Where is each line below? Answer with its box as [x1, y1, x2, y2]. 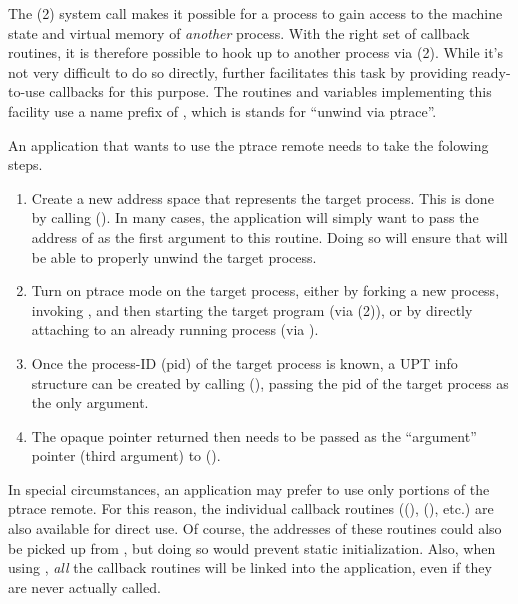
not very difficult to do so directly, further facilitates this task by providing [8, 61, 468, 82]
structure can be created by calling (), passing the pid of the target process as [31, 372, 509, 393]
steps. [8, 154, 43, 175]
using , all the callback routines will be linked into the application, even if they [8, 557, 492, 578]
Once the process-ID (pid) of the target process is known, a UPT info [31, 352, 458, 373]
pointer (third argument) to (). [31, 445, 221, 466]
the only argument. [31, 392, 149, 413]
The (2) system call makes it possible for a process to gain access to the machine [8, 3, 503, 23]
